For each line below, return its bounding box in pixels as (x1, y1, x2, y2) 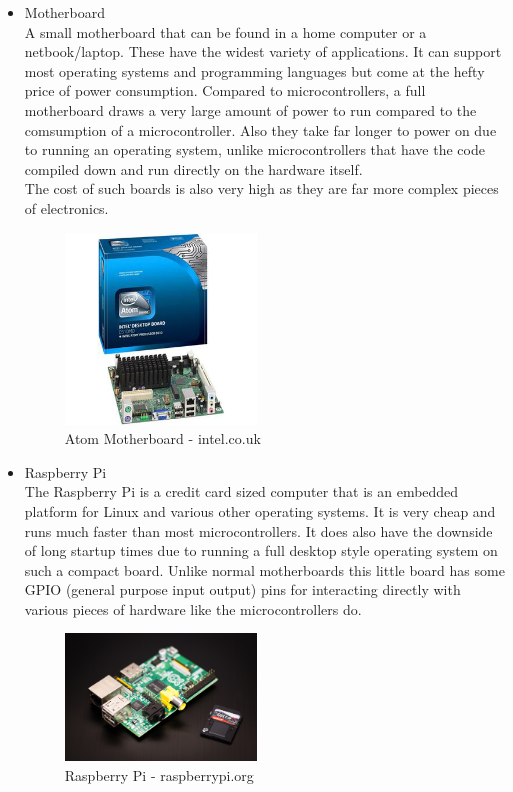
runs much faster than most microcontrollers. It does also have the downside (24, 520, 493, 541)
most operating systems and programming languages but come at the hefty (24, 60, 485, 81)
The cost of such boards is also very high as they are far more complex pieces (24, 178, 499, 199)
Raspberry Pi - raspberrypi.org (64, 764, 254, 785)
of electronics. (24, 197, 109, 218)
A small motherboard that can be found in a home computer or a (24, 21, 427, 42)
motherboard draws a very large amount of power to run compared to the (24, 99, 477, 120)
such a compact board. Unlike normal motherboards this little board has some (24, 559, 505, 580)
